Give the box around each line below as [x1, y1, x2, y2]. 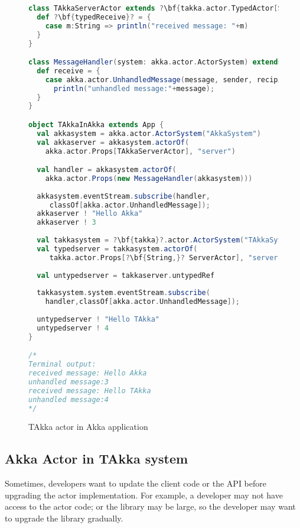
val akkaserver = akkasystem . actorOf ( [37, 138, 190, 147]
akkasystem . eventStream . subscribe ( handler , [37, 192, 210, 200]
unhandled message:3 [28, 377, 109, 386]
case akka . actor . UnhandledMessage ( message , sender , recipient [45, 75, 295, 84]
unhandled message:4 [28, 395, 109, 404]
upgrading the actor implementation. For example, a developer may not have [5, 488, 283, 501]
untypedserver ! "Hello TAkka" [37, 315, 159, 323]
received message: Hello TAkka [28, 386, 151, 395]
